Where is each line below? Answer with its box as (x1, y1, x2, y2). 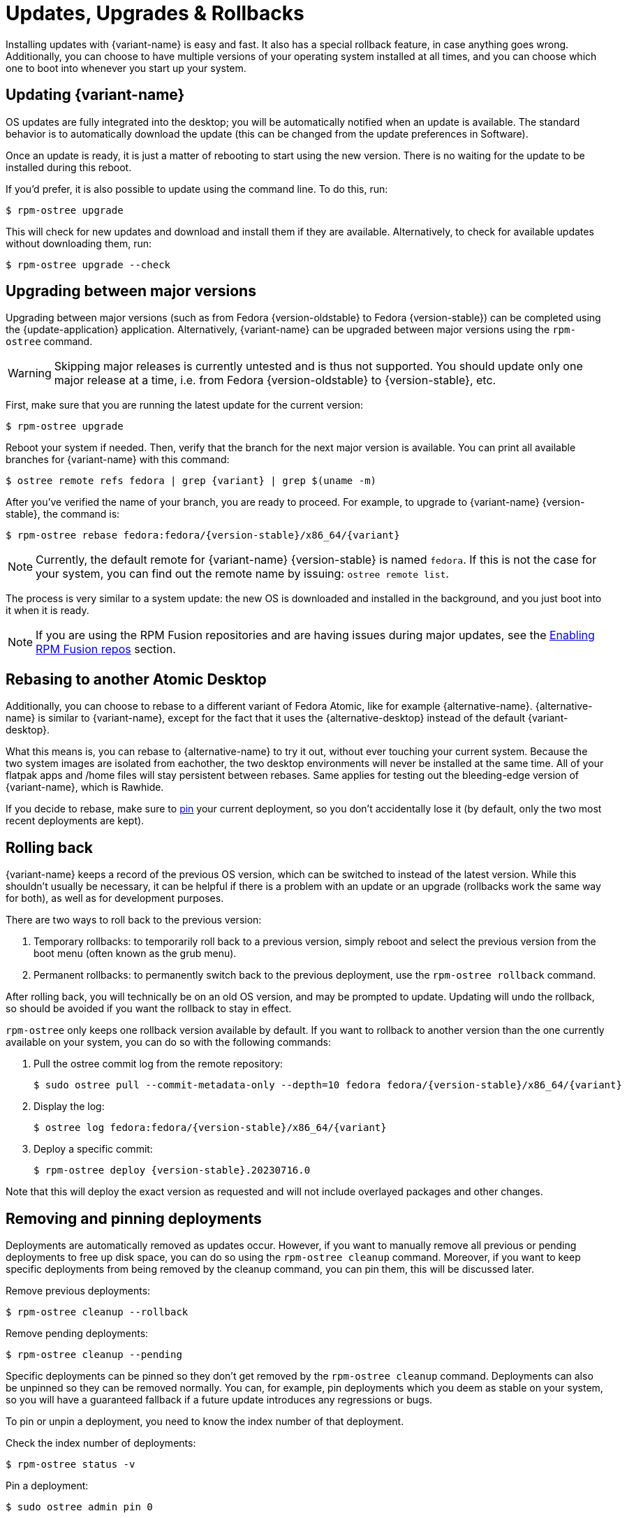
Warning (8, 366, 52, 381)
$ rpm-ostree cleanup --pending (6, 1348, 182, 1360)
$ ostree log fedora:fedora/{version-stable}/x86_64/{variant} (34, 1122, 387, 1134)
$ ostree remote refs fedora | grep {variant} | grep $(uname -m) (6, 475, 377, 487)
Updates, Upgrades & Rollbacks (6, 1, 304, 25)
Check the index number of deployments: (6, 1436, 196, 1449)
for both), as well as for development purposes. (6, 892, 224, 905)
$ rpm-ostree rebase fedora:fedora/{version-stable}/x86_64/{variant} (6, 530, 400, 541)
